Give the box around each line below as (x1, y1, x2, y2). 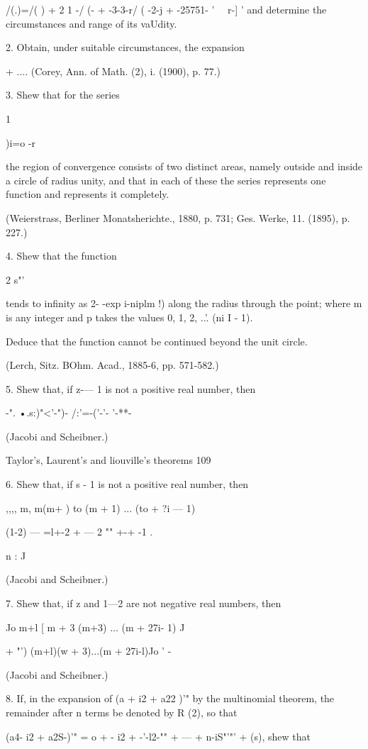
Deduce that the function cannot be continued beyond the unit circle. (6, 333, 308, 348)
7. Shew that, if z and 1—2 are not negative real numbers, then (6, 596, 281, 611)
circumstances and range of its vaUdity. (6, 16, 177, 30)
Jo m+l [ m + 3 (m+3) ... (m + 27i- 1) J (6, 619, 185, 634)
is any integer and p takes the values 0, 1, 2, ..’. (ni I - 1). (6, 309, 253, 324)
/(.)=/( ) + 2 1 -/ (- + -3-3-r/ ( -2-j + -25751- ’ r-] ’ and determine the (6, 2, 327, 16)
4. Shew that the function (6, 248, 117, 263)
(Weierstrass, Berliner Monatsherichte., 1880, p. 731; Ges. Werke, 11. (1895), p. (6, 210, 350, 225)
